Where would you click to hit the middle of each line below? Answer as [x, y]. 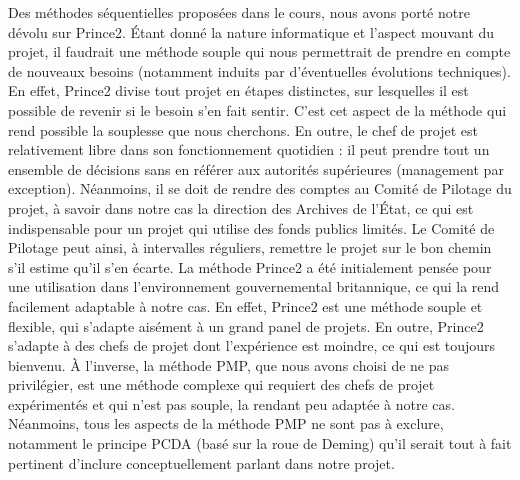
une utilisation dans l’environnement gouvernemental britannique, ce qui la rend [254, 286]
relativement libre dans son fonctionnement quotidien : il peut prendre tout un [249, 149]
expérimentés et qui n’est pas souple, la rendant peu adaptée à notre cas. [231, 403]
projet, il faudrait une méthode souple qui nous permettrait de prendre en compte [259, 51]
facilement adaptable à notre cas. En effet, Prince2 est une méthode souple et [245, 305]
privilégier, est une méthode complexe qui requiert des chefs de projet [221, 384]
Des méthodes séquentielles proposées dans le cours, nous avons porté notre [239, 12]
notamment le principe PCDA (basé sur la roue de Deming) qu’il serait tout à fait [260, 443]
